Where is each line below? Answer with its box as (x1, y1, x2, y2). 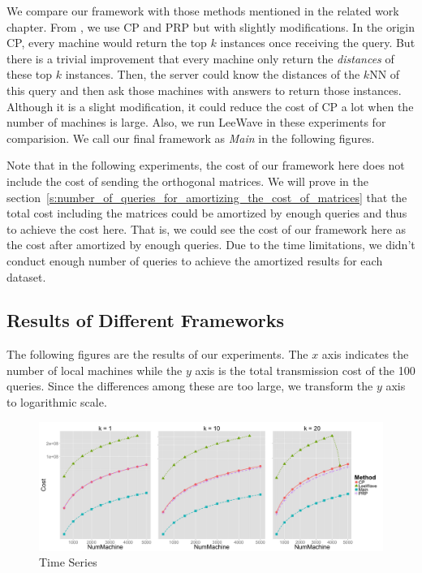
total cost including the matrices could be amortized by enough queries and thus (6, 205, 407, 222)
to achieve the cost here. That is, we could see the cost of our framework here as (6, 220, 407, 237)
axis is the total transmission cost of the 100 (195, 361, 416, 378)
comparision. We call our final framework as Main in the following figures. (6, 129, 375, 146)
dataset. (6, 268, 46, 285)
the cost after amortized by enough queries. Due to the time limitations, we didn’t (6, 236, 416, 253)
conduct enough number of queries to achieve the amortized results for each (6, 252, 383, 269)
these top (6, 66, 53, 83)
